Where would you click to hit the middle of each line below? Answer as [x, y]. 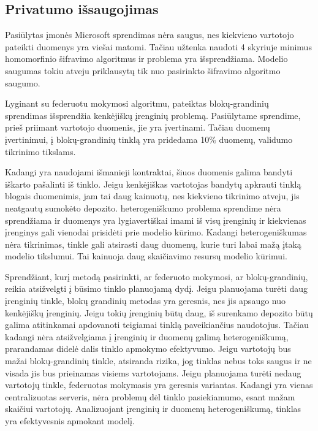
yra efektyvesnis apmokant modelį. [70, 421]
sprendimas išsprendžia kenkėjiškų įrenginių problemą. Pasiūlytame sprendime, [153, 115]
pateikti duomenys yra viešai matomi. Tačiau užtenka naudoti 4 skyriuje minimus [158, 46]
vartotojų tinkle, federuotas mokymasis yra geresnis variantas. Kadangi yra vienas [159, 385]
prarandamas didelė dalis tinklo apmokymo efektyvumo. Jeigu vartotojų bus [148, 349]
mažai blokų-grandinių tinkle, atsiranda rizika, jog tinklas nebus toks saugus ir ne [158, 361]
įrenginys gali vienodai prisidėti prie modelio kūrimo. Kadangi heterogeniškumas [156, 232]
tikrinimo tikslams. [40, 151]
